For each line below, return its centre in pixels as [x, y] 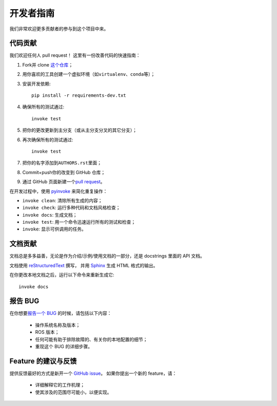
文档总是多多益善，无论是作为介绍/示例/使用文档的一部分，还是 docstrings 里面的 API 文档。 [107, 256]
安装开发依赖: [37, 83]
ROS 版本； [47, 332]
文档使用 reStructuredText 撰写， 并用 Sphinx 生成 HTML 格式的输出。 [84, 265]
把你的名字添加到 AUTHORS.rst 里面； [62, 163]
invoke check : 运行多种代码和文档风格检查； [71, 208]
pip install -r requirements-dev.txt [79, 95]
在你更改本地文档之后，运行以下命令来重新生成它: [62, 275]
